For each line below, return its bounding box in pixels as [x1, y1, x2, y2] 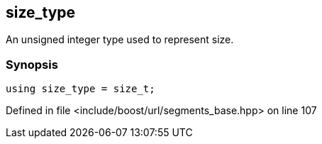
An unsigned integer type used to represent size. [6, 33, 234, 46]
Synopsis [6, 57, 58, 72]
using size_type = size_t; [6, 83, 155, 95]
